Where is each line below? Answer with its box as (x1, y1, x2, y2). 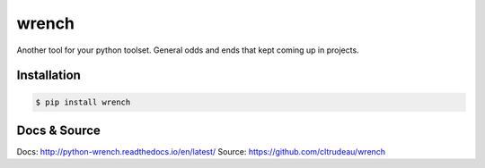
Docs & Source (16, 122, 101, 138)
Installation (16, 68, 81, 83)
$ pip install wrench (35, 97, 131, 107)
